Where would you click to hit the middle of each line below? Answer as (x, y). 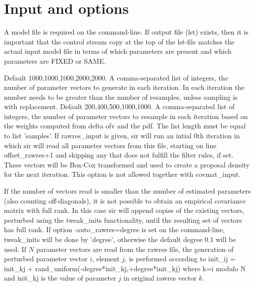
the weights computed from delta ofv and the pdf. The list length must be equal (125, 126)
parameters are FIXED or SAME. (55, 61)
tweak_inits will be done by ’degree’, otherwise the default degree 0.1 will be (120, 239)
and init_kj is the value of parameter (60, 278)
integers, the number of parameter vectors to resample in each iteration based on (126, 116)
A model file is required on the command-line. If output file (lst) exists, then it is (126, 32)
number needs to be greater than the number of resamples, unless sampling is (121, 97)
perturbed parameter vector (46, 259)
